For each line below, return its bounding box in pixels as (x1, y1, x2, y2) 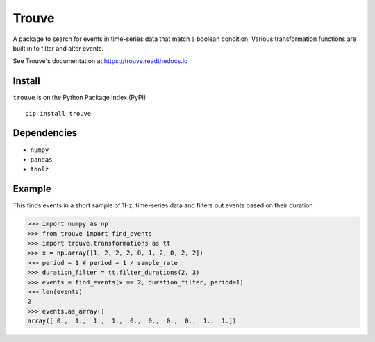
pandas (30, 155, 53, 163)
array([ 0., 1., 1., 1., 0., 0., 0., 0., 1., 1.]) (27, 317, 237, 325)
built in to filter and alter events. (12, 44, 104, 52)
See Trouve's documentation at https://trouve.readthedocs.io (12, 57, 188, 65)
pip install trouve (25, 110, 92, 117)
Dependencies (12, 127, 78, 139)
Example (12, 183, 51, 195)
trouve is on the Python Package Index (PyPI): (12, 94, 149, 102)
